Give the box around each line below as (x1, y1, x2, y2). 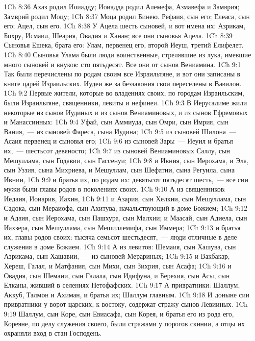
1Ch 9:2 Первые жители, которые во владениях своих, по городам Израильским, (4, 88, 244, 98)
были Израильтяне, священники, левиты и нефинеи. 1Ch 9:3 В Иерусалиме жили (4, 97, 247, 107)
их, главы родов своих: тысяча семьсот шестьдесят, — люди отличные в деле (4, 232, 237, 242)
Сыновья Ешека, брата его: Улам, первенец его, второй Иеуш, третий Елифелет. (4, 40, 244, 50)
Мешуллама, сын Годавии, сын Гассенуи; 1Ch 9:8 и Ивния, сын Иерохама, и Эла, (4, 155, 249, 165)
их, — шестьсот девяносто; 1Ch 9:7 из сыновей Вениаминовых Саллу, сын (4, 145, 230, 155)
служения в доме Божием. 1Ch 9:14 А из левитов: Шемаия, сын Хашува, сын (4, 241, 236, 251)
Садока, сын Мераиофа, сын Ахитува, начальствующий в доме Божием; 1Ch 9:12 (4, 203, 248, 213)
